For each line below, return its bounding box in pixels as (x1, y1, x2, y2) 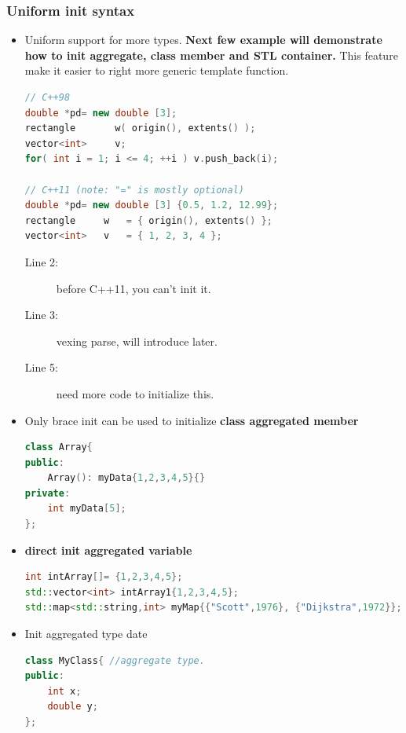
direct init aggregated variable (24, 541, 192, 558)
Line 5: (24, 359, 58, 376)
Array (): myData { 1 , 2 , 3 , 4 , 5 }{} (47, 472, 206, 484)
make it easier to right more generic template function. (24, 62, 289, 79)
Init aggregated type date (24, 625, 148, 642)
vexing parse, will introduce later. (56, 332, 218, 349)
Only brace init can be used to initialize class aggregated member (24, 412, 359, 428)
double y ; (47, 701, 98, 713)
